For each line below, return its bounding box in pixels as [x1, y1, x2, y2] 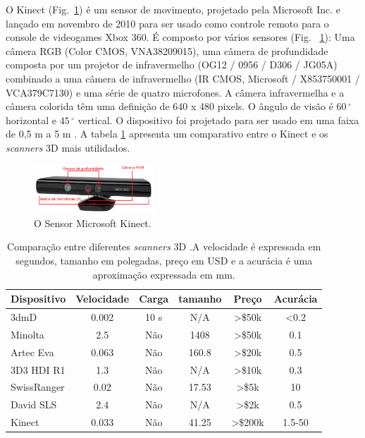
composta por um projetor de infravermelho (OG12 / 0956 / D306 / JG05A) [6, 57, 338, 72]
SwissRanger [11, 379, 65, 394]
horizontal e [6, 112, 56, 127]
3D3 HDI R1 [11, 362, 66, 377]
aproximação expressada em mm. [92, 267, 235, 281]
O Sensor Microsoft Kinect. [34, 215, 151, 230]
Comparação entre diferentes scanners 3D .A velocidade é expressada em [7, 239, 321, 254]
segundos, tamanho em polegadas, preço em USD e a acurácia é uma [16, 253, 313, 267]
